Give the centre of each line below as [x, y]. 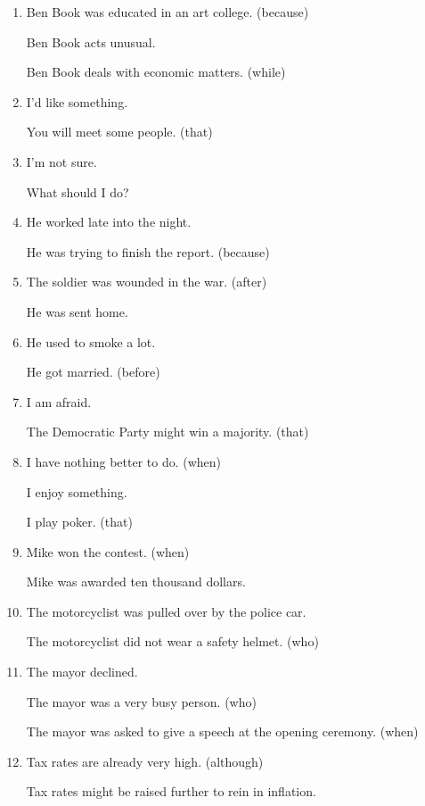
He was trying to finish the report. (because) [148, 251]
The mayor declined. [82, 672]
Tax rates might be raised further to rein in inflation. [171, 791]
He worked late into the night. [109, 222]
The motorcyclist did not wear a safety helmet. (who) [172, 641]
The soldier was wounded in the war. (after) [147, 282]
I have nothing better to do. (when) [124, 461]
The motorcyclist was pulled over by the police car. [166, 611]
